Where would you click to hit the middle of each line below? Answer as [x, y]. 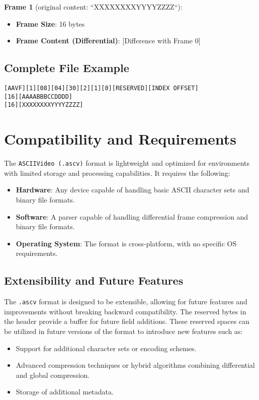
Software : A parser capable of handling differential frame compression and [132, 216]
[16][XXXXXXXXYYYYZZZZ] [44, 105]
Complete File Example [67, 68]
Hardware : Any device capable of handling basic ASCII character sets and [133, 190]
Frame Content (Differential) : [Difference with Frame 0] [108, 41]
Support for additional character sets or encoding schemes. [106, 348]
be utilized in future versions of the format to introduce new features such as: [123, 331]
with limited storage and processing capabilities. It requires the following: [117, 173]
